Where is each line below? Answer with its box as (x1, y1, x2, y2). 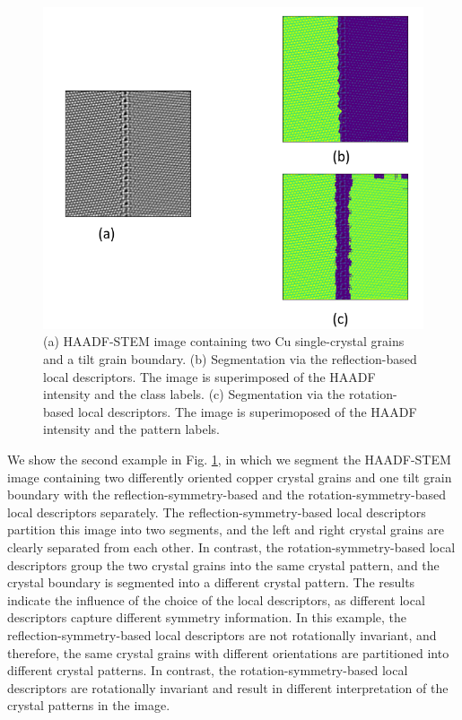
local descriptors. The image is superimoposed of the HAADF (77, 402, 417, 421)
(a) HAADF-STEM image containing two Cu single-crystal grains (43, 332, 405, 351)
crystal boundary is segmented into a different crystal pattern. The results (7, 573, 415, 592)
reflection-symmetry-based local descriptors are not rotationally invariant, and (7, 625, 437, 644)
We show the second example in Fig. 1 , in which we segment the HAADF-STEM (7, 450, 451, 469)
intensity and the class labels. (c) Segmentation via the (43, 385, 345, 403)
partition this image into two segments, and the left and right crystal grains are (7, 520, 445, 539)
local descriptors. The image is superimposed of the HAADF (43, 367, 376, 386)
